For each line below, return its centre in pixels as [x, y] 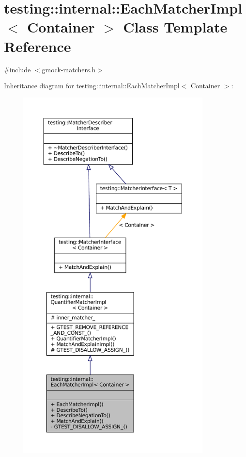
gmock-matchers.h [69, 69]
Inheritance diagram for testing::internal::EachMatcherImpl [92, 86]
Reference [38, 46]
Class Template [175, 27]
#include [17, 69]
